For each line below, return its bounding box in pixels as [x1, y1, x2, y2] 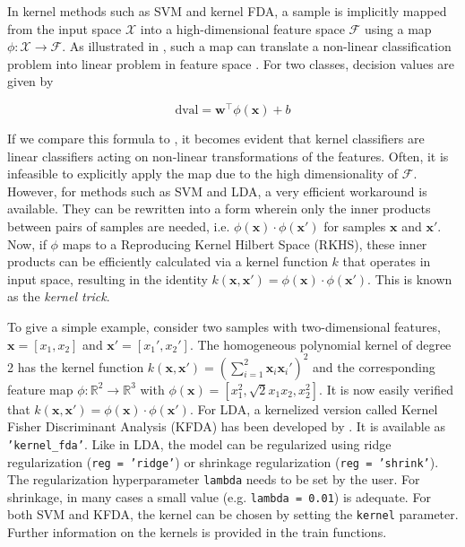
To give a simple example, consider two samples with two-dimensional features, [7, 317, 441, 335]
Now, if [7, 234, 47, 253]
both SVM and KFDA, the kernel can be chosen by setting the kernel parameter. [7, 505, 459, 524]
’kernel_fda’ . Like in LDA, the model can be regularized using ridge [7, 434, 392, 453]
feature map [7, 379, 73, 398]
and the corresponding [313, 357, 435, 376]
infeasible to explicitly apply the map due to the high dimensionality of [7, 164, 399, 183]
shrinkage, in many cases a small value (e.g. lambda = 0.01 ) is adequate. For [7, 487, 431, 506]
